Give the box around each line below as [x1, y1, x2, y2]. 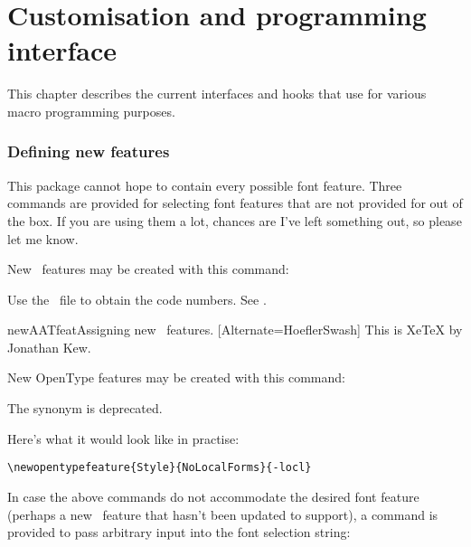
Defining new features [7, 140, 170, 163]
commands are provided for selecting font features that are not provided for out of [7, 193, 463, 212]
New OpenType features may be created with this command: [7, 368, 345, 387]
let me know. [7, 229, 79, 248]
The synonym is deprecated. [7, 399, 163, 418]
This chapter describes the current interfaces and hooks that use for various [7, 84, 427, 103]
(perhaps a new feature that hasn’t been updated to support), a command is [7, 505, 438, 523]
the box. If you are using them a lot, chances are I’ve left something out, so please [7, 211, 462, 230]
